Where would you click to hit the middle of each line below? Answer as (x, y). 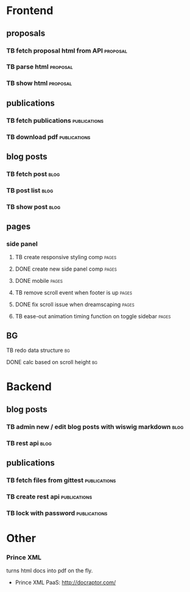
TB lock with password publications (57, 513)
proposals (26, 33)
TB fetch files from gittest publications (61, 480)
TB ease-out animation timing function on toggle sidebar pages (93, 316)
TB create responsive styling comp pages (66, 257)
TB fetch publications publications (55, 120)
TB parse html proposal (40, 67)
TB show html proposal (39, 83)
